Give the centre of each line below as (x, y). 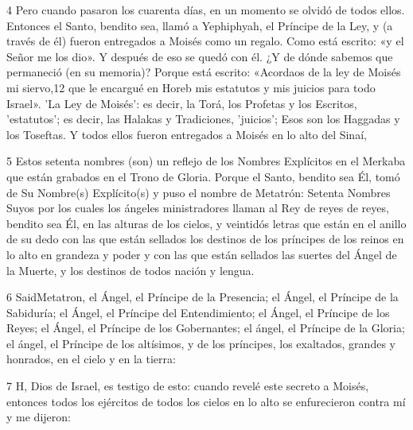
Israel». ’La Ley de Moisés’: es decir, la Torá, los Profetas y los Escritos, (182, 103)
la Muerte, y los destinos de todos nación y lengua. (131, 270)
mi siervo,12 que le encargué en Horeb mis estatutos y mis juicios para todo (191, 87)
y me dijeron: (39, 417)
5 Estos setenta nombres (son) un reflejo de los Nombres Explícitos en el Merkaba (206, 161)
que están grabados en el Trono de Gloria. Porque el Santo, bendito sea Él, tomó (203, 176)
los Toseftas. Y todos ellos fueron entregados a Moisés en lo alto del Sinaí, (187, 134)
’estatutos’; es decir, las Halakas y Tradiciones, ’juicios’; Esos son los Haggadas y (203, 119)
